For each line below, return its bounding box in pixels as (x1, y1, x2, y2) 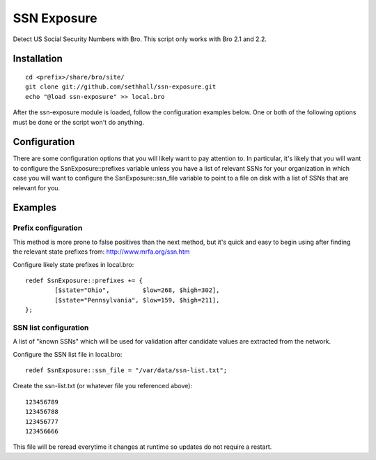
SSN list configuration (13, 323, 89, 332)
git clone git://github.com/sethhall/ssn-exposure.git (25, 83, 217, 91)
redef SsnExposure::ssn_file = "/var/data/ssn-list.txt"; (25, 367, 228, 374)
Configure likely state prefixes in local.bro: (13, 260, 134, 268)
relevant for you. (13, 183, 61, 192)
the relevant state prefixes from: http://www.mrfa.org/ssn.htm (13, 247, 190, 256)
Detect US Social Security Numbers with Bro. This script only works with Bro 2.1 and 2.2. (13, 35, 267, 43)
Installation (13, 53, 63, 65)
